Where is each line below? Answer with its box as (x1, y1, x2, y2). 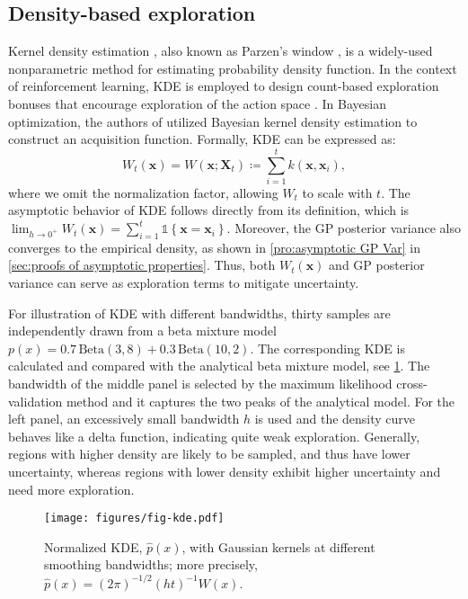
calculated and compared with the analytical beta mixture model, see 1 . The (8, 356, 430, 375)
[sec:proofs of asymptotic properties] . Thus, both (8, 255, 276, 274)
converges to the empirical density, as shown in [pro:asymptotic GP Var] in (8, 237, 420, 256)
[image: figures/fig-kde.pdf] (44, 512, 225, 525)
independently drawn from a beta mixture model (8, 321, 277, 340)
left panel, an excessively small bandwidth (8, 409, 240, 428)
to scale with (302, 183, 373, 201)
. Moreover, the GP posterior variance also (226, 219, 462, 237)
